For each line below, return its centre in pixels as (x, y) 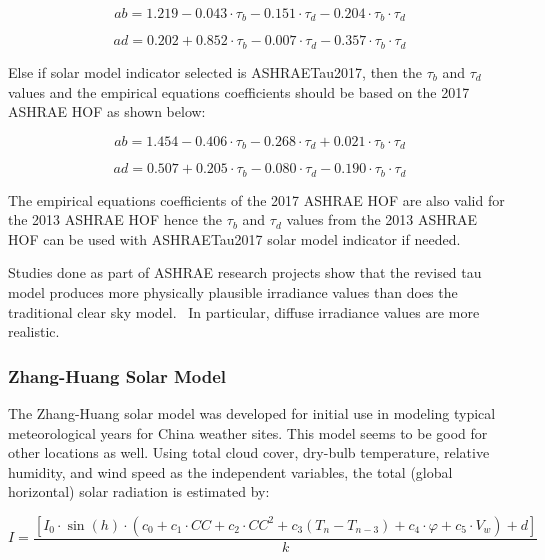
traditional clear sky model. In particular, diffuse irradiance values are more (244, 311)
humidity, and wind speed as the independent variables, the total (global (230, 471)
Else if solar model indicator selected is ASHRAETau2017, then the (215, 71)
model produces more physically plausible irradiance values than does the (233, 291)
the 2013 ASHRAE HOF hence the (115, 219)
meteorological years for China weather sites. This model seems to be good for (248, 432)
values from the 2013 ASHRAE (382, 219)
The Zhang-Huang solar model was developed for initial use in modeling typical (252, 412)
